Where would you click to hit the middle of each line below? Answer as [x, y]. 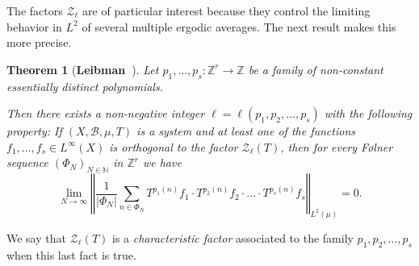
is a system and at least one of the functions [246, 131]
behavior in [34, 26]
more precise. [39, 42]
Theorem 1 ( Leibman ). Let [83, 69]
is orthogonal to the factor [174, 146]
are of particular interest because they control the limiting [226, 10]
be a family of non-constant [316, 69]
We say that [36, 238]
